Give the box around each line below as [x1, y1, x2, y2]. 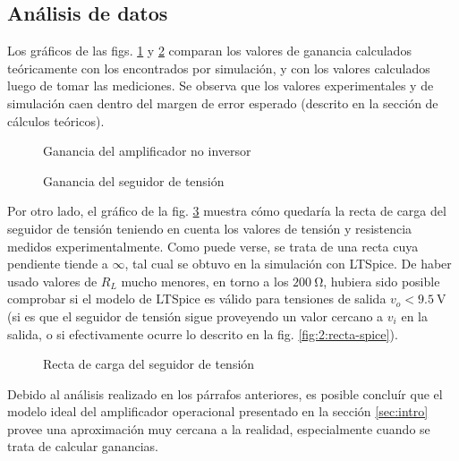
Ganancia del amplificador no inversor [43, 141, 251, 160]
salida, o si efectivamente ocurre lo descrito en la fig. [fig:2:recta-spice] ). [7, 324, 398, 343]
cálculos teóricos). [7, 111, 105, 130]
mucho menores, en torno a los [121, 271, 289, 290]
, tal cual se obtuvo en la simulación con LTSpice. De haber [124, 254, 452, 273]
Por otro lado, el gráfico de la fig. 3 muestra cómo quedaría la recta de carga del [7, 201, 446, 220]
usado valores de [7, 271, 98, 290]
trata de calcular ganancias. [7, 437, 158, 456]
